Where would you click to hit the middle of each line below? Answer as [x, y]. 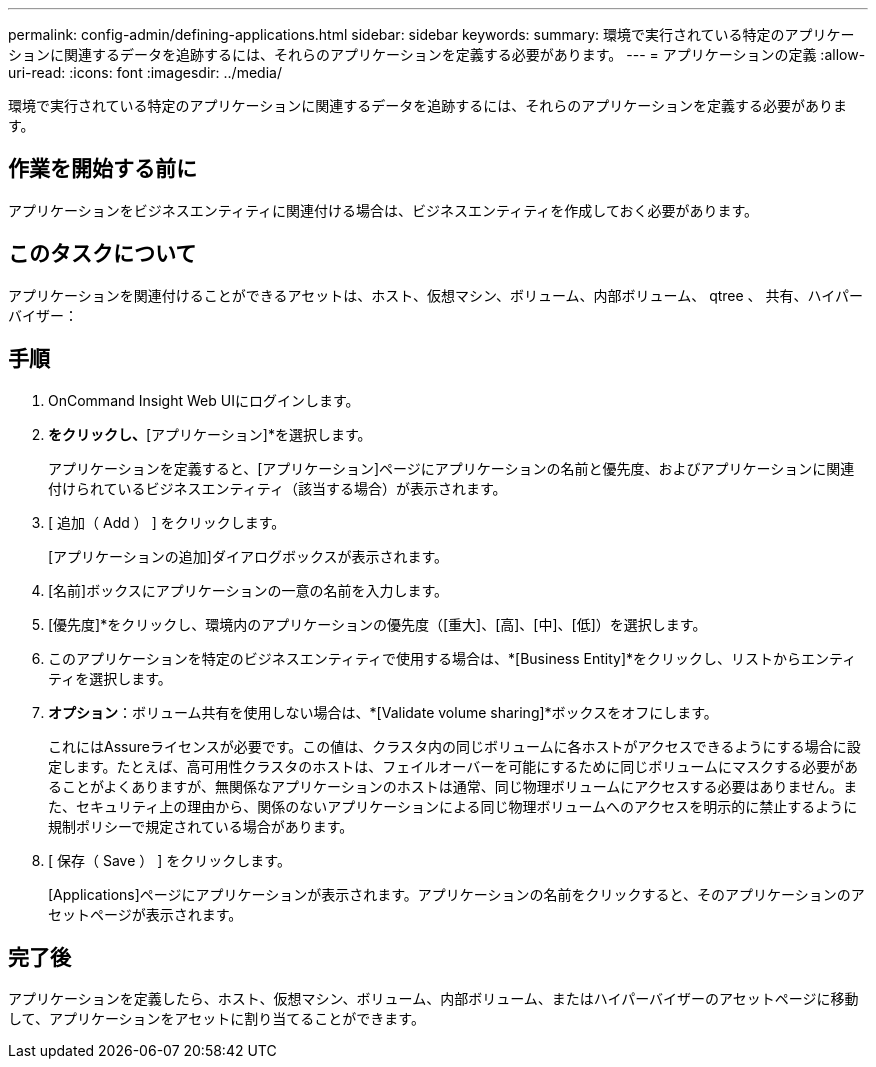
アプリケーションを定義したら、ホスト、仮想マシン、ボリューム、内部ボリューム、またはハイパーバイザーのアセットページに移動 [433, 999]
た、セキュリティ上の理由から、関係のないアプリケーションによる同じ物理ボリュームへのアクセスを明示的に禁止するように [453, 806]
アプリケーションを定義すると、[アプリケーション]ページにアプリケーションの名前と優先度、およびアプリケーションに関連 [451, 468]
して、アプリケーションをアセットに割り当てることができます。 [216, 1019]
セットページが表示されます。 [145, 914]
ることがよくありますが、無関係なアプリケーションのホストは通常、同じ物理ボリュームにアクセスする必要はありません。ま [453, 786]
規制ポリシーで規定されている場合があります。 [201, 826]
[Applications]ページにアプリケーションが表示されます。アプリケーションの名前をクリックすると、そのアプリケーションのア [456, 894]
